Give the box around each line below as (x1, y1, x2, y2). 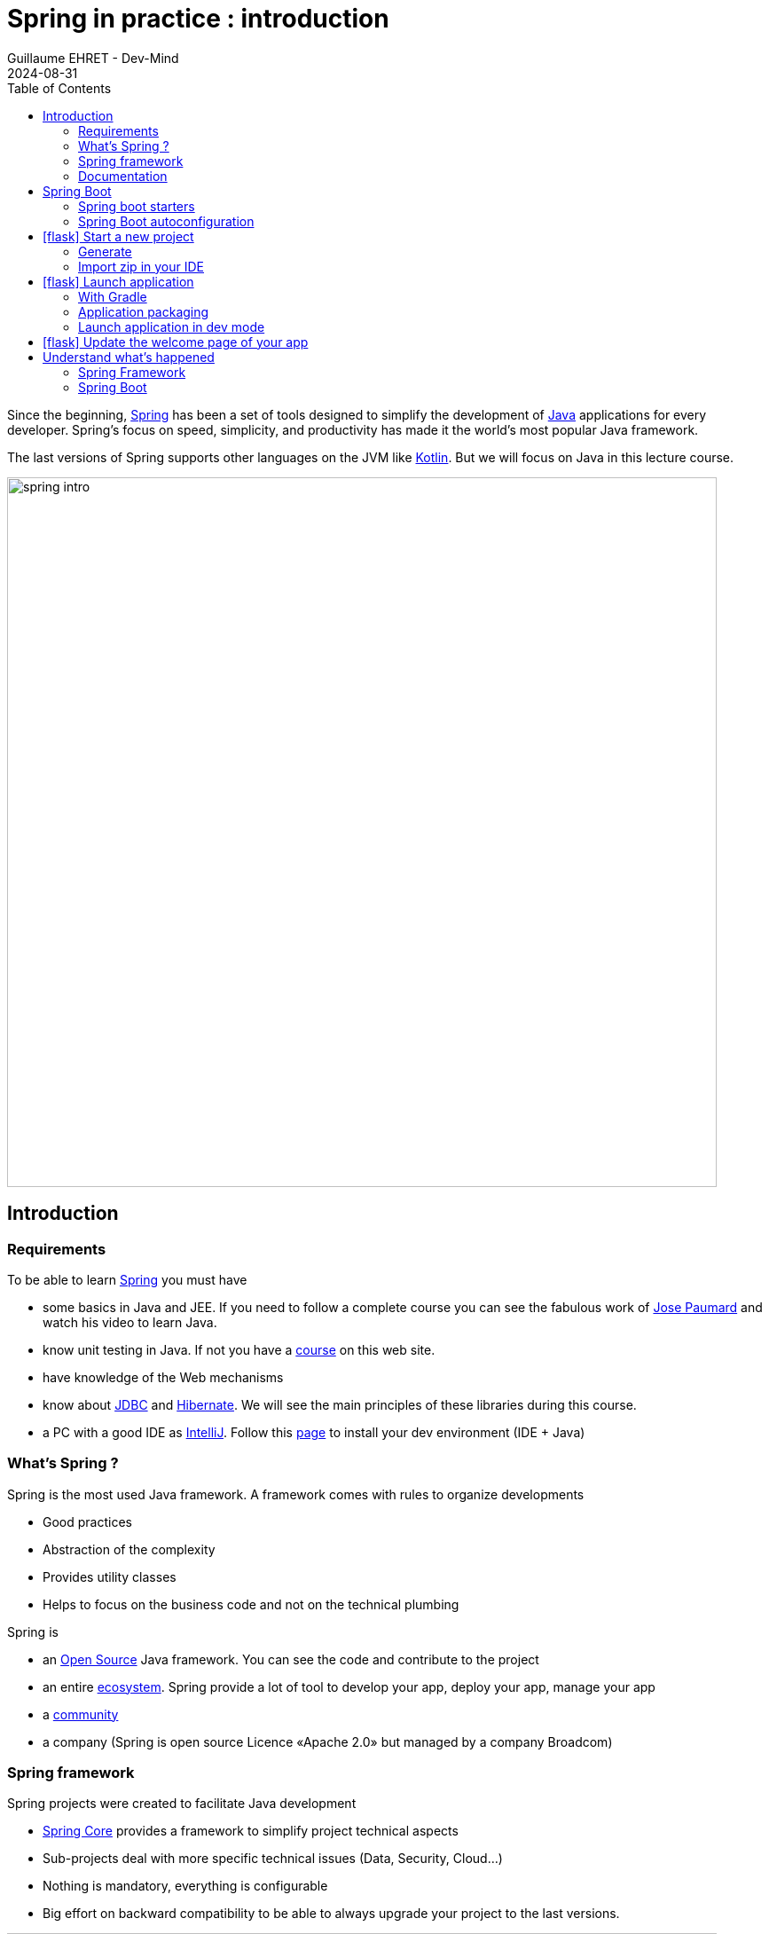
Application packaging (78, 303, 209, 319)
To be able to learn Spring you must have (7, 1271, 247, 1287)
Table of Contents (7, 80, 112, 96)
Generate (78, 243, 132, 259)
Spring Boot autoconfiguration (78, 213, 255, 229)
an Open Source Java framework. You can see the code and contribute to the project (43, 1651, 539, 1667)
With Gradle (78, 288, 147, 304)
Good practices (43, 1513, 132, 1529)
